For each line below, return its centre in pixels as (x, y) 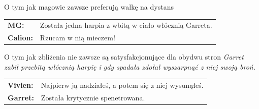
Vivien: (21, 85)
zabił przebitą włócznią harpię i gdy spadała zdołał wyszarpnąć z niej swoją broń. (130, 66)
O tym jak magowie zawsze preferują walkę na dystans (89, 7)
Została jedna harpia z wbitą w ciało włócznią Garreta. (126, 25)
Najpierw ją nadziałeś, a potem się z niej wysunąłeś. (122, 85)
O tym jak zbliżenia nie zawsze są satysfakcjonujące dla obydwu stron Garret (124, 57)
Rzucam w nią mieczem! (77, 38)
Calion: (20, 38)
